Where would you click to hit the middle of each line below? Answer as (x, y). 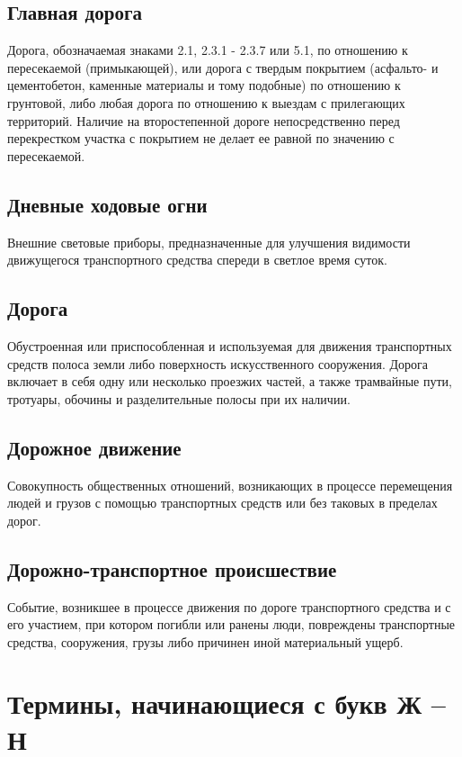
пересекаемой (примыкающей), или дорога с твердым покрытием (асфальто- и (223, 67)
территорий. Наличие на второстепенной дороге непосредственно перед (204, 120)
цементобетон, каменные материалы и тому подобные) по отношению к (204, 85)
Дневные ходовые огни (107, 204)
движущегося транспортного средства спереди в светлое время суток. (197, 260)
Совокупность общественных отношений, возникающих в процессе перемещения (230, 485)
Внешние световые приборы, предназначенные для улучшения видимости (209, 242)
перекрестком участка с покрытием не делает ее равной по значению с (201, 138)
